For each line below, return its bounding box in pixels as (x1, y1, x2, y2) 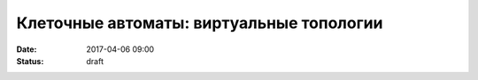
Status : (16, 55, 44, 66)
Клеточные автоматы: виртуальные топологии (16, 13, 383, 33)
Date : (16, 44, 37, 55)
